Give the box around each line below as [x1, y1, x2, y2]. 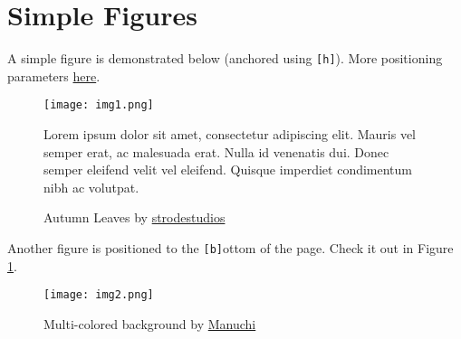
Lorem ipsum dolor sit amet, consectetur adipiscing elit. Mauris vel [43, 125, 416, 144]
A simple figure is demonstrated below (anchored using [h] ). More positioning [7, 49, 443, 68]
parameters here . [7, 66, 101, 85]
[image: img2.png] [43, 288, 154, 302]
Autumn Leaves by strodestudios [43, 208, 226, 227]
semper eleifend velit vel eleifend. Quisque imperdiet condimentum [43, 160, 413, 179]
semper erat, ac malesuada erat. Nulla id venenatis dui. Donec [43, 142, 389, 161]
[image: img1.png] [43, 99, 154, 112]
